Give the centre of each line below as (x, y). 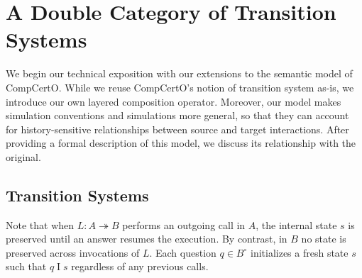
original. (23, 156)
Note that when (40, 224)
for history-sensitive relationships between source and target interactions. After (177, 129)
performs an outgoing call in (184, 224)
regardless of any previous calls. (140, 266)
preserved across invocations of (73, 252)
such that (26, 266)
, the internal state (296, 224)
